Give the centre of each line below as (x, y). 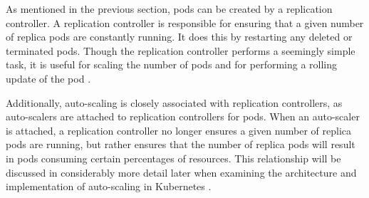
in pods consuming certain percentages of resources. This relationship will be (173, 158)
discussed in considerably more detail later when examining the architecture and (181, 172)
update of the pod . (48, 78)
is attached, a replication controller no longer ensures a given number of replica (179, 130)
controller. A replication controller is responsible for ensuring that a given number (185, 22)
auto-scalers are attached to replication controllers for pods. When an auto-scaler (183, 116)
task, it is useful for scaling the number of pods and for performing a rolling (172, 64)
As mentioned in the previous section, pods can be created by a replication (169, 9)
